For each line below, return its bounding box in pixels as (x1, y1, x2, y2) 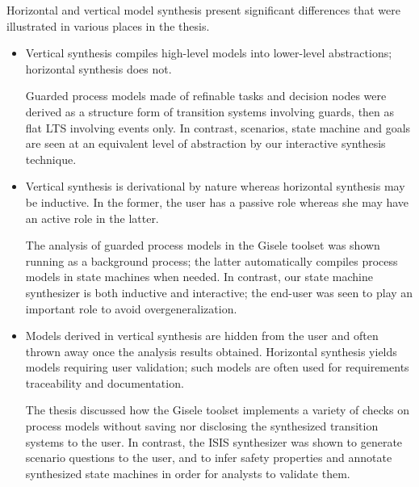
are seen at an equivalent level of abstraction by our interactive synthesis (25, 135, 386, 152)
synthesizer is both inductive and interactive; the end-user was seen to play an (25, 283, 413, 300)
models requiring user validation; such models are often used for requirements (25, 359, 409, 376)
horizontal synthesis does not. (25, 60, 172, 77)
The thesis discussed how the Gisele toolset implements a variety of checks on (25, 401, 409, 418)
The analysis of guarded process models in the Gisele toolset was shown (25, 237, 380, 254)
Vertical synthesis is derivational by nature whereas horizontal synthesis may (25, 178, 405, 195)
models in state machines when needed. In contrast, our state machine (25, 268, 373, 285)
